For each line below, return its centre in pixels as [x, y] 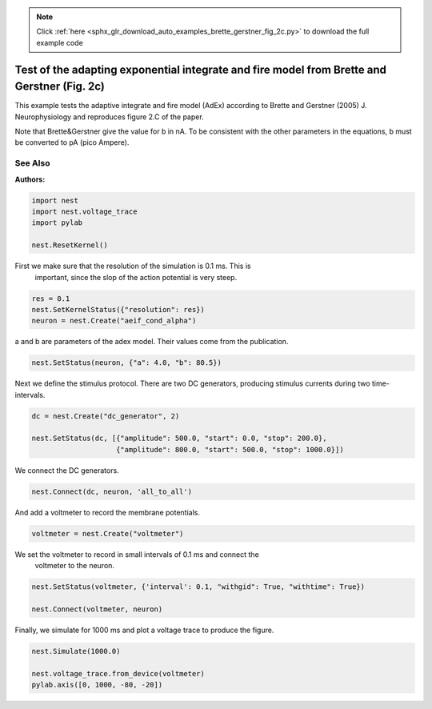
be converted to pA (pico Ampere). [72, 142]
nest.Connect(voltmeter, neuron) [97, 609]
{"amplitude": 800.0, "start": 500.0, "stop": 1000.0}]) [230, 449]
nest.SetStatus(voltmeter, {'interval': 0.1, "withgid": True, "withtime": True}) [198, 587]
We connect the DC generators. [67, 470]
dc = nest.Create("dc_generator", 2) [106, 416]
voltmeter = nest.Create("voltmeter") [108, 533]
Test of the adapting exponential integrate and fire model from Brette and [201, 69]
